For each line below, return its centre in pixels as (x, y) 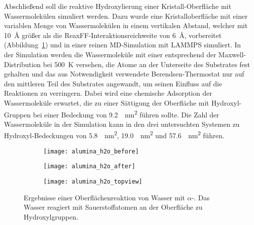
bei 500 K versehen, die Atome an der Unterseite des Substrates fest (147, 64)
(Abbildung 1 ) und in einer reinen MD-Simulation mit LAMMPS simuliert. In (123, 45)
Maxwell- (232, 54)
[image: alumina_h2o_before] (91, 151)
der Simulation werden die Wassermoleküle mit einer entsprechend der (110, 54)
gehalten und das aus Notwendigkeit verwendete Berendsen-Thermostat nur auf (124, 74)
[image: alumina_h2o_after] (90, 167)
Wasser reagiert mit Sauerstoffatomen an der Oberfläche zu (113, 207)
